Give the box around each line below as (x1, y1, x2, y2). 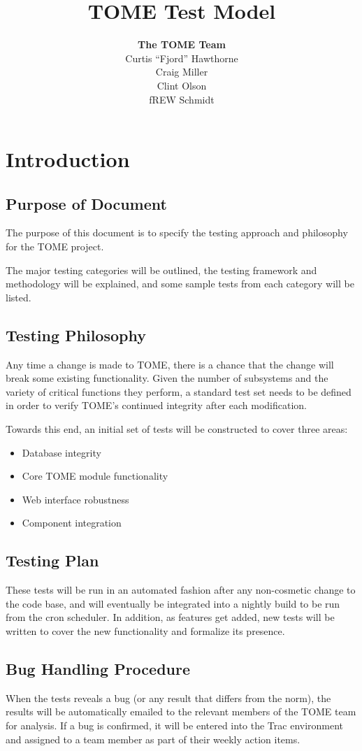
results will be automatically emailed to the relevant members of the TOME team (6, 704, 356, 719)
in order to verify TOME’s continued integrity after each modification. (6, 398, 307, 413)
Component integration (22, 515, 122, 530)
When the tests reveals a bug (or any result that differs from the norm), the (6, 690, 331, 705)
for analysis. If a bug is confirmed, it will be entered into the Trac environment (6, 717, 344, 732)
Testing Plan (6, 550, 99, 571)
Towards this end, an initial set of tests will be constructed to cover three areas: (6, 422, 348, 436)
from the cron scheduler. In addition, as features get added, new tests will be (6, 610, 335, 624)
